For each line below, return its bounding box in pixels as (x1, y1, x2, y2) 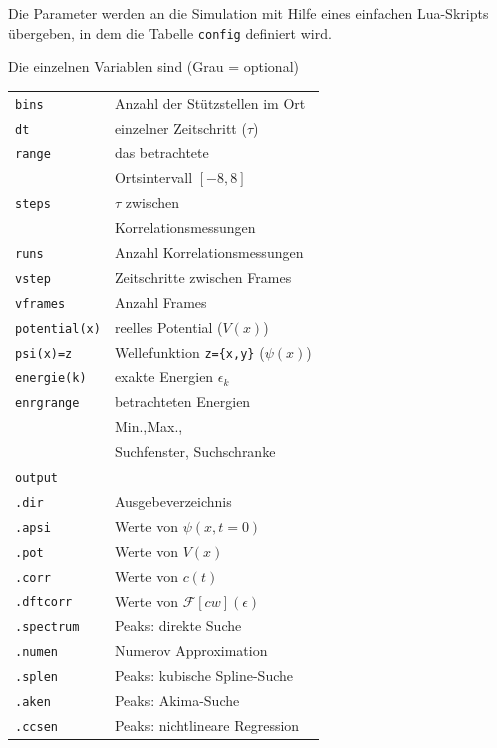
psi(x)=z (15, 346, 73, 361)
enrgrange (15, 396, 80, 411)
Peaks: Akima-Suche (114, 690, 240, 711)
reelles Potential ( (114, 316, 223, 337)
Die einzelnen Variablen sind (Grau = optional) (8, 56, 299, 77)
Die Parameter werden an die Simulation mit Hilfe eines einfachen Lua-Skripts (8, 3, 489, 23)
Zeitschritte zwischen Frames (114, 266, 292, 287)
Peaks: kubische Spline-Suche (114, 665, 293, 686)
